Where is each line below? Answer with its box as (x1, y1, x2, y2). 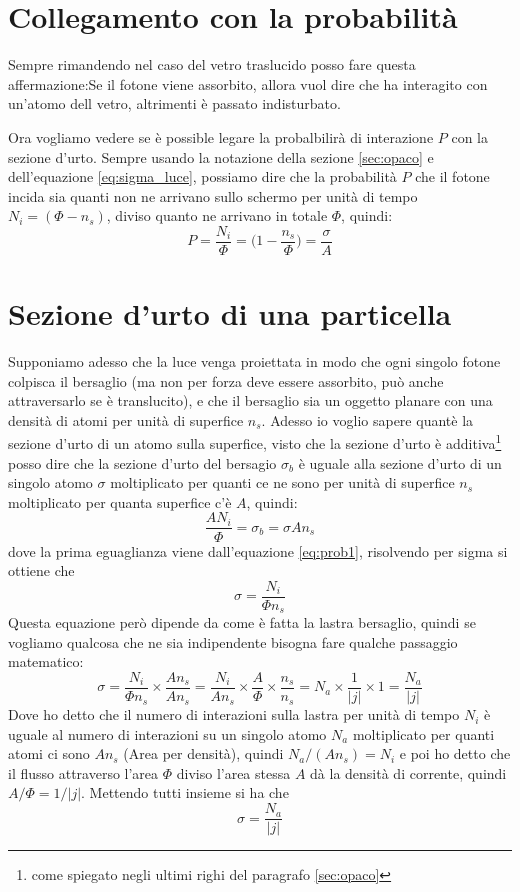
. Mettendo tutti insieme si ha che (81, 782, 289, 803)
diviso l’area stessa (176, 762, 291, 783)
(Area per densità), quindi (123, 743, 284, 764)
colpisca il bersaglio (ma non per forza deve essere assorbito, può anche (8, 370, 444, 391)
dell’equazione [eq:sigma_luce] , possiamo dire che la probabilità (8, 166, 397, 187)
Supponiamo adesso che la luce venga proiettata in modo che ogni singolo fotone (8, 351, 501, 372)
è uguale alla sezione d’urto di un (298, 452, 502, 473)
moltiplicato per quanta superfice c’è (8, 491, 232, 512)
